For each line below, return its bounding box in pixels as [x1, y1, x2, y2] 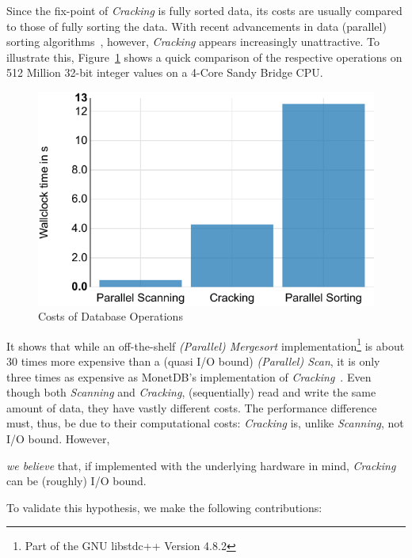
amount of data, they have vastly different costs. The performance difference [6, 399, 377, 416]
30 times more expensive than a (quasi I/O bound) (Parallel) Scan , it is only [6, 352, 380, 369]
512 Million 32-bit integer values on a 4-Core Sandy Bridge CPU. [6, 64, 323, 81]
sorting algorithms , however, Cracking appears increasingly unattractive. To [6, 33, 380, 50]
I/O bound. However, [6, 430, 110, 446]
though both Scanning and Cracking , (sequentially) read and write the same [6, 384, 376, 400]
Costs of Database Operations [38, 308, 183, 325]
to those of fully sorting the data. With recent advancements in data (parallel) [6, 17, 387, 34]
